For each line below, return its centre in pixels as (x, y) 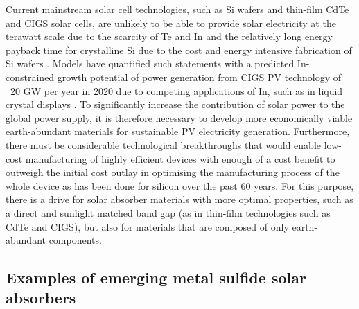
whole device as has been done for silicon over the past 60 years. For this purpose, (180, 185)
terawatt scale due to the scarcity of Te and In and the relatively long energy (169, 36)
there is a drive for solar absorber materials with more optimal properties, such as (179, 199)
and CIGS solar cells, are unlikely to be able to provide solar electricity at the (171, 23)
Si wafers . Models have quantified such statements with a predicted (150, 63)
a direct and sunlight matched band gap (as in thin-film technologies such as (168, 212)
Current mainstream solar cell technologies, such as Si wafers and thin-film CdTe (177, 9)
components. (75, 240)
